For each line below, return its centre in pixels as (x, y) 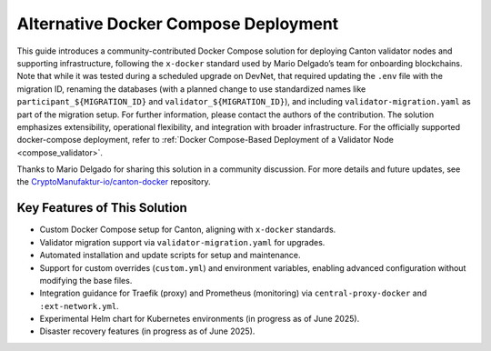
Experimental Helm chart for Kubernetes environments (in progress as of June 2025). (200, 319)
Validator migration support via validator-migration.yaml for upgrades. (182, 242)
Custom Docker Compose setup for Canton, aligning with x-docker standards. (188, 230)
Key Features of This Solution (102, 208)
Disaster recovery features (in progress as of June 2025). (147, 331)
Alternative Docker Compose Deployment (178, 24)
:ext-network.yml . (79, 306)
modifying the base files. (86, 280)
